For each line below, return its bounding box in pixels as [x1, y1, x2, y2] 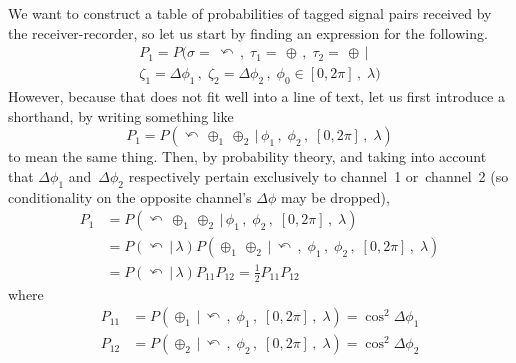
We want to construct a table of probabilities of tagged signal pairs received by [8, 3, 492, 23]
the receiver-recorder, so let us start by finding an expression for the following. [8, 22, 488, 43]
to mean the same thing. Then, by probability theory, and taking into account [8, 146, 487, 167]
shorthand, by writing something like [8, 105, 234, 126]
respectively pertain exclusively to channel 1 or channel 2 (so [128, 165, 509, 186]
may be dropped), [280, 186, 390, 207]
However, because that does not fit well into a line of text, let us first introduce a [8, 86, 505, 107]
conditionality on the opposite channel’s [8, 186, 252, 207]
